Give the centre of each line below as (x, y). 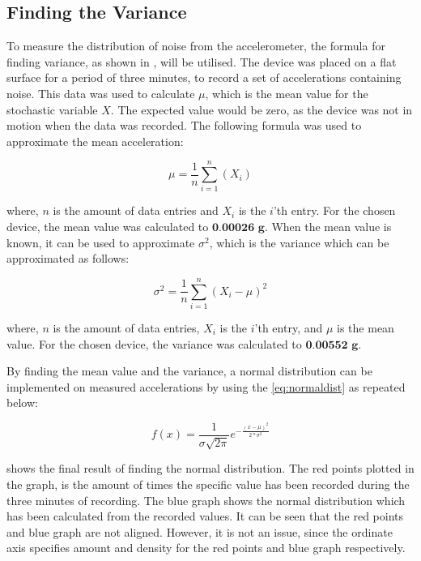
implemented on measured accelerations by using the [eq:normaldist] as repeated (206, 386)
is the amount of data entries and (136, 210)
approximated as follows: (68, 258)
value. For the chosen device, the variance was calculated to (154, 343)
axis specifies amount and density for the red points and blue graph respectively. (206, 548)
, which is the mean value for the (287, 93)
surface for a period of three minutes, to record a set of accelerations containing (204, 77)
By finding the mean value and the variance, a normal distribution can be (189, 371)
